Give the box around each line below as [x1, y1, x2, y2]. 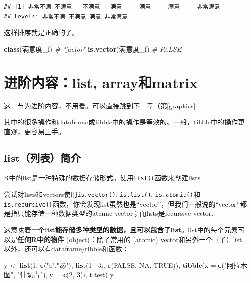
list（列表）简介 [4, 150, 81, 165]
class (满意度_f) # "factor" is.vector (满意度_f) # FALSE [4, 43, 182, 53]
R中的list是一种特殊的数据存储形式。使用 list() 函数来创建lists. [4, 173, 202, 183]
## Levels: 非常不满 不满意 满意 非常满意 [4, 13, 128, 20]
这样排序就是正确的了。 [4, 27, 79, 37]
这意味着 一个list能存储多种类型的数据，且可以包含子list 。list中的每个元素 [4, 225, 238, 235]
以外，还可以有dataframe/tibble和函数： [4, 244, 129, 254]
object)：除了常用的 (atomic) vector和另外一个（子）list [69, 234, 242, 244]
